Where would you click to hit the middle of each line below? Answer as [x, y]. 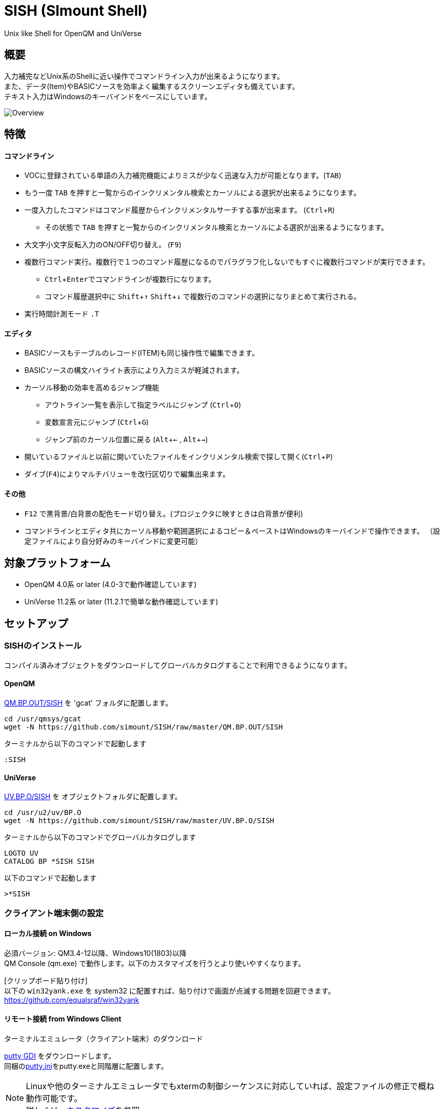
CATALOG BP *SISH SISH [49, 862]
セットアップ [36, 623]
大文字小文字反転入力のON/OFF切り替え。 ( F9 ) [103, 245]
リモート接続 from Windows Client [63, 1019]
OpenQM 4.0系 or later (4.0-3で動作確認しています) [111, 584]
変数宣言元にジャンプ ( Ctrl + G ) [97, 422]
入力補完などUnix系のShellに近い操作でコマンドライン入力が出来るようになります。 [144, 76]
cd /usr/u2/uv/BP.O [43, 813]
